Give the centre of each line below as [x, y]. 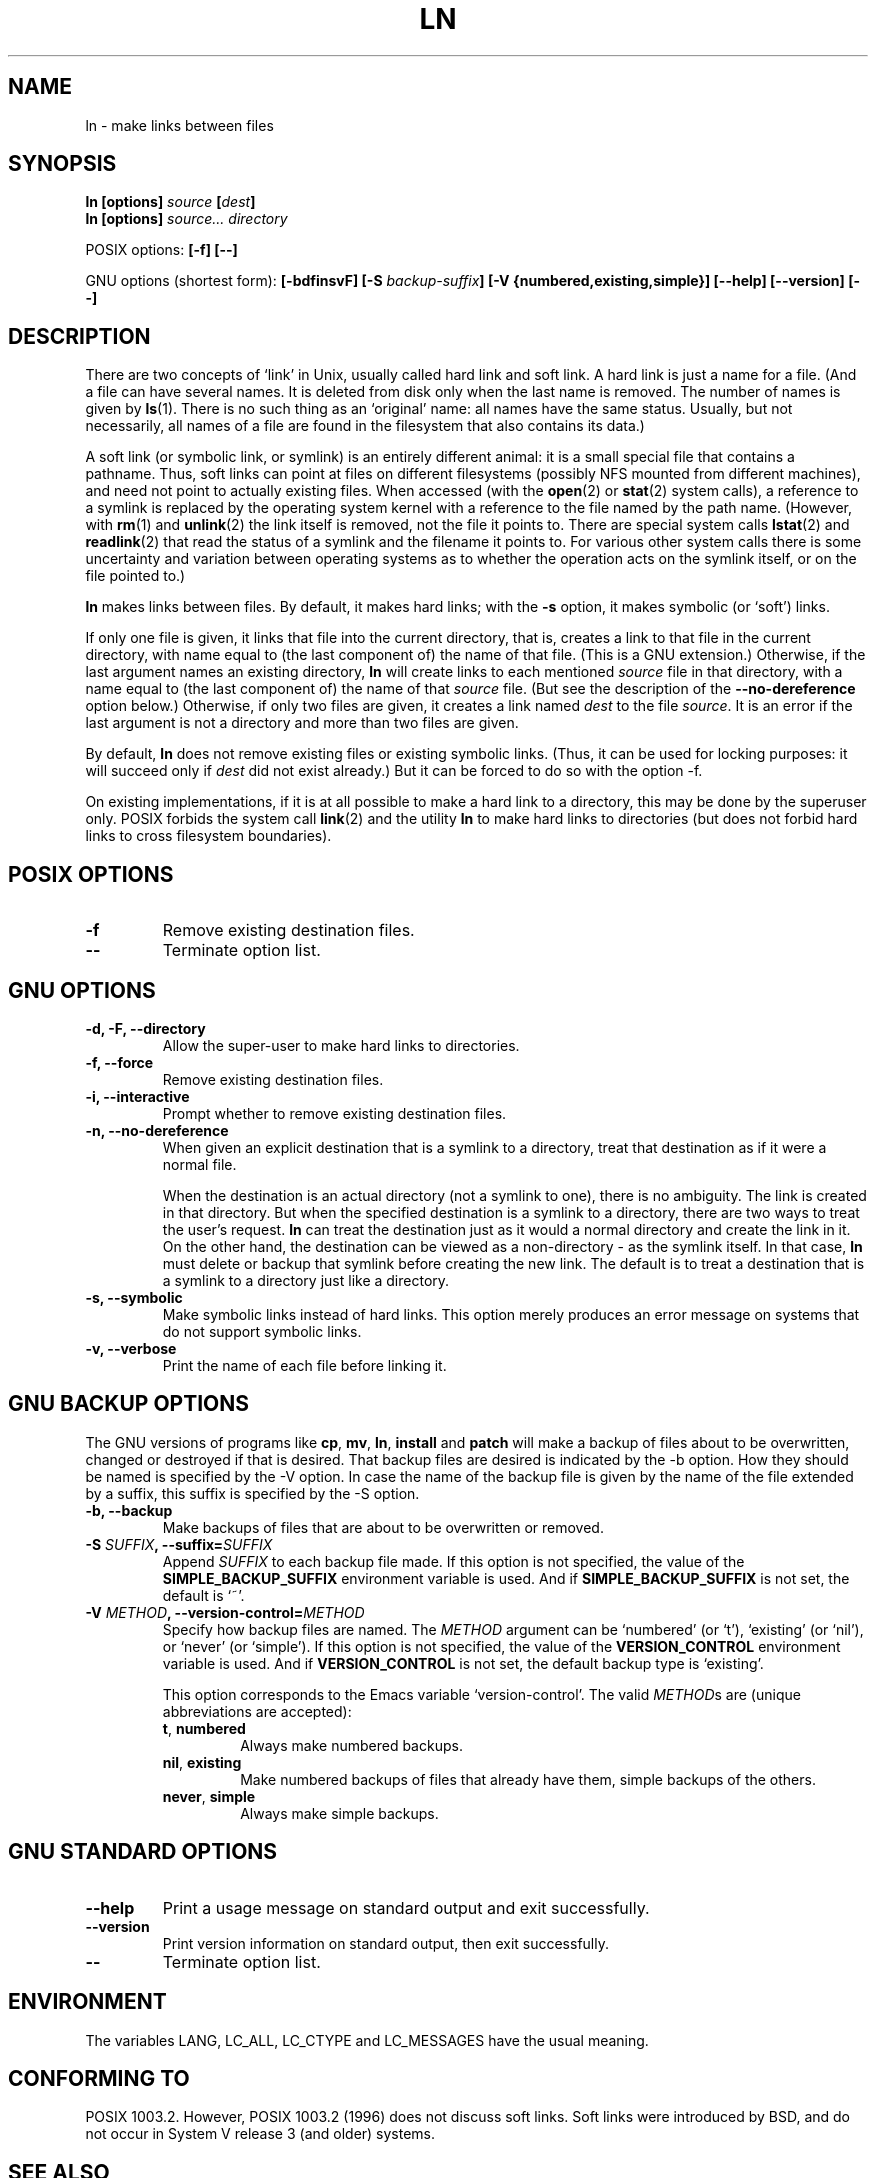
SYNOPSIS [62, 164]
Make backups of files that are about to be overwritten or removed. [383, 1527]
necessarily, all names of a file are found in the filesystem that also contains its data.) [365, 426]
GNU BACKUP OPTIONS [129, 1404]
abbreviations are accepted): [257, 1711]
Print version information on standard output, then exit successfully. [385, 1943]
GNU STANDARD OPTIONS [143, 1852]
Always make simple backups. [339, 1813]
